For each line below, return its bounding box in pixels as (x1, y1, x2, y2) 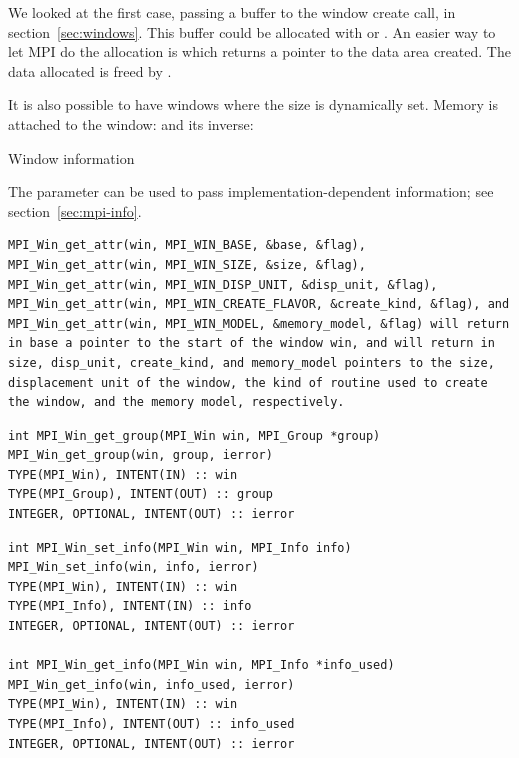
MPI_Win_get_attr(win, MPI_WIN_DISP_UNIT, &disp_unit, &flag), (8, 277, 438, 292)
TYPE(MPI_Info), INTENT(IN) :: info (8, 599, 252, 614)
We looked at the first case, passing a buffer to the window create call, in (8, 2, 456, 22)
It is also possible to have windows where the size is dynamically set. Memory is (8, 94, 498, 115)
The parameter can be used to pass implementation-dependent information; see (8, 181, 494, 202)
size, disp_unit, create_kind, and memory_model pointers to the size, (8, 355, 495, 370)
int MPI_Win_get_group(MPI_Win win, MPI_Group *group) (8, 428, 381, 443)
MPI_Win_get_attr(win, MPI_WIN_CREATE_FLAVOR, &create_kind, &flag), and (8, 297, 510, 312)
